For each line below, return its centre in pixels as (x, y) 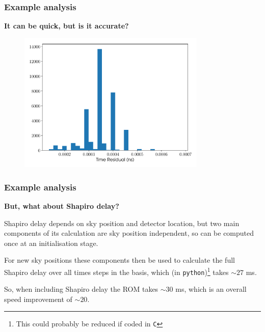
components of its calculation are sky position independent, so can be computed (129, 233)
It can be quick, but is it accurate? (67, 26)
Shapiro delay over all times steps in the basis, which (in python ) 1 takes (116, 271)
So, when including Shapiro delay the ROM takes (81, 289)
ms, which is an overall (211, 289)
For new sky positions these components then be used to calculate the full (120, 260)
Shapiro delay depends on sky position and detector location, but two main (122, 223)
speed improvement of (38, 299)
